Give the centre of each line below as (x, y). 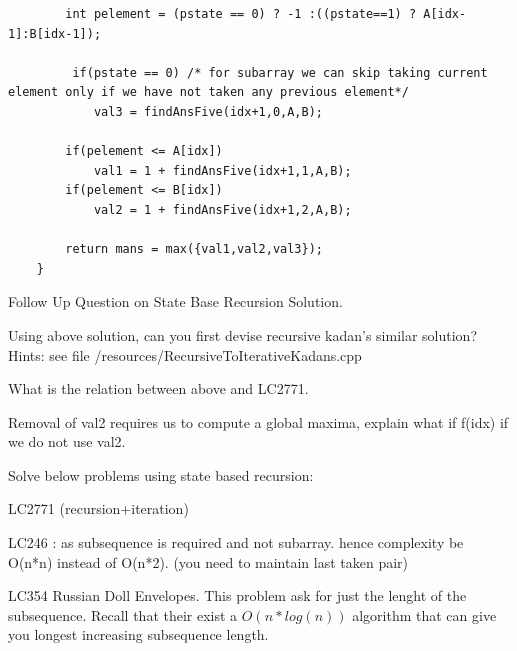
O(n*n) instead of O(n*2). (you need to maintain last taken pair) (208, 561)
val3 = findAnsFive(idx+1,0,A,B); (208, 111)
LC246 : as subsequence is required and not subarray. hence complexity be (236, 542)
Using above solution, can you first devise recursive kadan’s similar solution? (242, 334)
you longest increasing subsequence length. (138, 634)
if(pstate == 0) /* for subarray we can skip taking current (280, 72)
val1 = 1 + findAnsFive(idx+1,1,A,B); (222, 170)
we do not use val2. (67, 441)
